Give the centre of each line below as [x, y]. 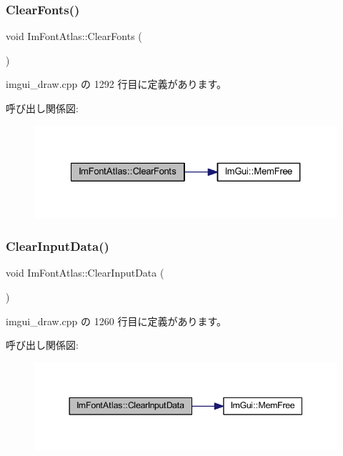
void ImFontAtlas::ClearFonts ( [74, 36]
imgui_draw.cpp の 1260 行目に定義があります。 [116, 321]
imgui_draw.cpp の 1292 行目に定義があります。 [116, 84]
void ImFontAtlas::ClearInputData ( [85, 273]
